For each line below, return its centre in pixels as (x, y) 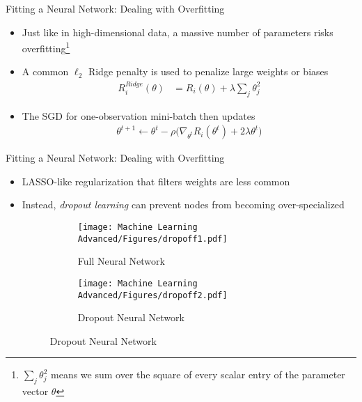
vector (35, 391)
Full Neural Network (121, 261)
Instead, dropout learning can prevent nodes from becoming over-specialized (183, 204)
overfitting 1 (46, 47)
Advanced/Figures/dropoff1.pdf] (152, 239)
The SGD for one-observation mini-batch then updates (139, 115)
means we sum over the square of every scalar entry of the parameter (198, 374)
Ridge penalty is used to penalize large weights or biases (208, 71)
